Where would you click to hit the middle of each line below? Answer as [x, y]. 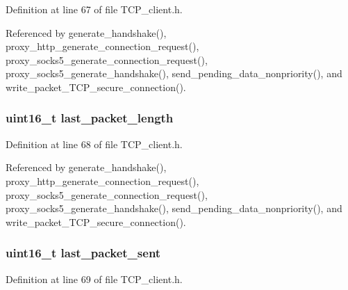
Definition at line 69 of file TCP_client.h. [94, 279]
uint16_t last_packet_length [90, 118]
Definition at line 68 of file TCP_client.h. [94, 144]
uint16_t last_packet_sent [83, 253]
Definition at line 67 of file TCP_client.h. [94, 9]
